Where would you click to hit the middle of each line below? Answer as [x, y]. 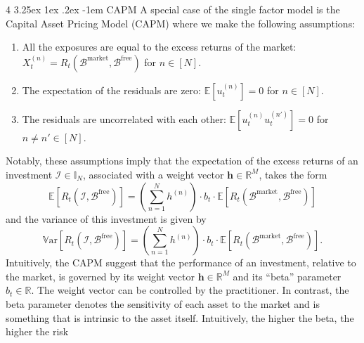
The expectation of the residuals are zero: [111, 90]
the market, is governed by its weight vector [100, 276]
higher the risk [37, 331]
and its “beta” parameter [287, 276]
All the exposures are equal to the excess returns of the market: [159, 47]
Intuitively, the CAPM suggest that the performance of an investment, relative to [181, 263]
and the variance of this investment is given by [106, 218]
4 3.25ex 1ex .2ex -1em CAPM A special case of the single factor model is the [173, 9]
